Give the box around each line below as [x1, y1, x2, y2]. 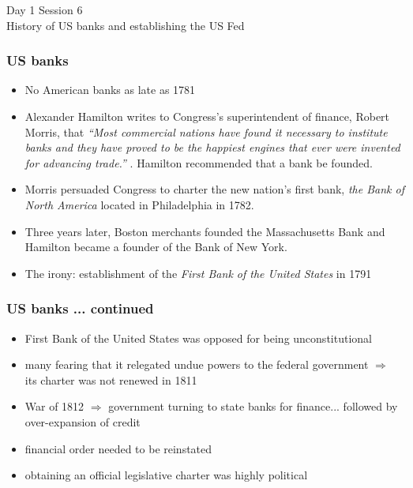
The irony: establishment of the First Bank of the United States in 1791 [24, 265, 372, 281]
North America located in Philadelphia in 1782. [24, 196, 254, 212]
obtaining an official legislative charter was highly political [24, 467, 308, 483]
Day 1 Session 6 [6, 2, 83, 17]
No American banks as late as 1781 [24, 81, 196, 98]
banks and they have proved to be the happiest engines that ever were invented [24, 139, 400, 156]
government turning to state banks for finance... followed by [108, 398, 398, 415]
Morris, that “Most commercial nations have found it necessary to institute [24, 123, 388, 140]
